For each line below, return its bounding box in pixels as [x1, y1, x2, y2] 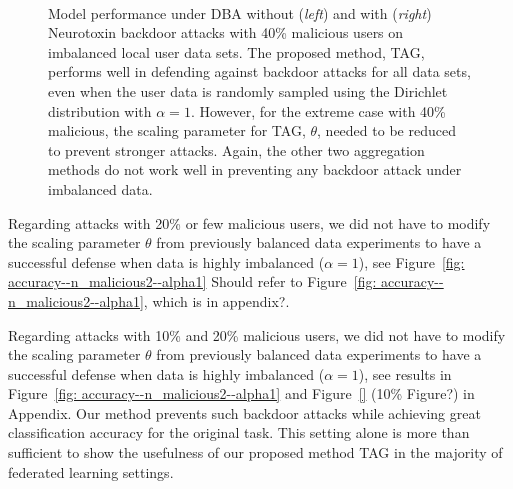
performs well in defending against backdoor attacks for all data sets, [48, 61, 471, 82]
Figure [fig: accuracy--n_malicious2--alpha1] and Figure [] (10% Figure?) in [8, 383, 475, 404]
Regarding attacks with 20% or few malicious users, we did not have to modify [8, 212, 491, 233]
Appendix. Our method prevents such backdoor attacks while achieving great [8, 402, 481, 423]
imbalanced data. [48, 178, 153, 199]
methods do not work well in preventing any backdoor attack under [48, 159, 462, 180]
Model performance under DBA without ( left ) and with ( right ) [48, 2, 432, 23]
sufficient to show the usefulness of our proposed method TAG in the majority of [8, 442, 503, 463]
